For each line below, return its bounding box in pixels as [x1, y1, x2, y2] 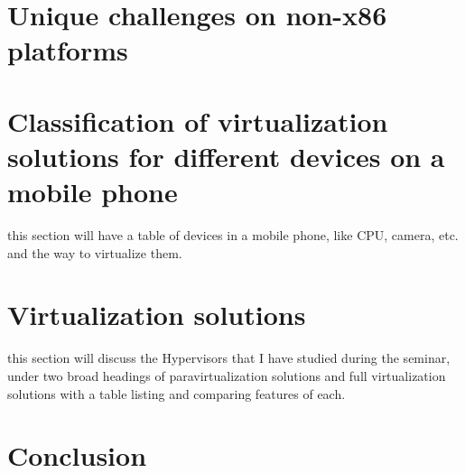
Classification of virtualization [7, 102, 388, 139]
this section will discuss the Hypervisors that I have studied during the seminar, [7, 348, 451, 367]
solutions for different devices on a [7, 137, 445, 174]
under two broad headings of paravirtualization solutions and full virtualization [7, 366, 446, 385]
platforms [7, 32, 128, 69]
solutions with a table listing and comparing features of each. [7, 384, 346, 403]
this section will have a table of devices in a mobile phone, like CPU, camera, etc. [7, 226, 459, 245]
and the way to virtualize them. [7, 243, 182, 262]
